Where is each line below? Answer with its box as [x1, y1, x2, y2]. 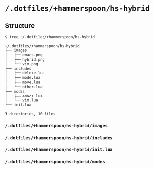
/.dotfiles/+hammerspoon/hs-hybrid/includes [5, 135, 113, 141]
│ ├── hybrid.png [5, 57, 45, 62]
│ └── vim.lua [5, 98, 38, 103]
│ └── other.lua [5, 84, 43, 89]
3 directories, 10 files [5, 112, 56, 117]
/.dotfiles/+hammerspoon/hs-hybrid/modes [5, 159, 105, 164]
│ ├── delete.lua [5, 71, 45, 76]
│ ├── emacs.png [5, 52, 43, 57]
